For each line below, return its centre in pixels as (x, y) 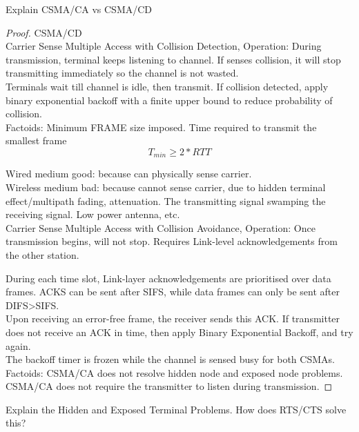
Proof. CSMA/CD (44, 32)
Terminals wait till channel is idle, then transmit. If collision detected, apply (167, 86)
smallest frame (36, 140)
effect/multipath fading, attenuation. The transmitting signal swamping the (166, 200)
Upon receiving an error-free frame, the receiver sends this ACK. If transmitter (173, 318)
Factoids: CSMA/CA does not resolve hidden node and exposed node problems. (174, 372)
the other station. (42, 254)
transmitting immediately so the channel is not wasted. (122, 73)
